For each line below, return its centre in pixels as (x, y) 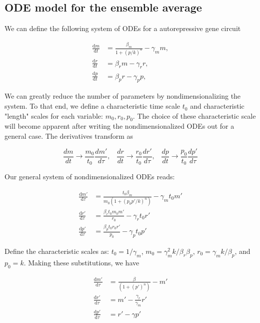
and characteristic (217, 106)
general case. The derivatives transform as (69, 136)
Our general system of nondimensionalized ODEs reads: (90, 177)
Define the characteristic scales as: (57, 251)
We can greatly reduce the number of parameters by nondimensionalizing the (123, 96)
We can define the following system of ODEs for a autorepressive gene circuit (123, 28)
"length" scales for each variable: (54, 115)
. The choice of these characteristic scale (194, 115)
